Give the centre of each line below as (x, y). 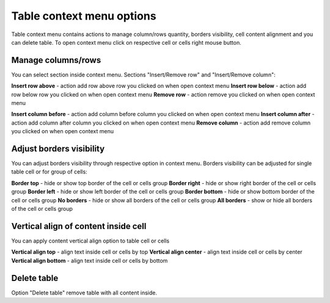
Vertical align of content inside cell (79, 226)
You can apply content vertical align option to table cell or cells (90, 241)
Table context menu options (84, 16)
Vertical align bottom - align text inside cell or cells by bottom (90, 260)
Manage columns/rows (56, 60)
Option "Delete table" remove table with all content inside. (84, 293)
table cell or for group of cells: (50, 172)
